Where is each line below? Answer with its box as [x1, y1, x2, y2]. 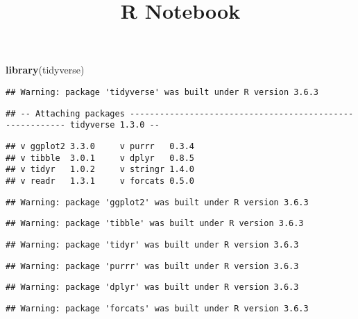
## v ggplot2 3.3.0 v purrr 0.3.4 [6, 141, 195, 151]
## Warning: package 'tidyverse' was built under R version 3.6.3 [6, 87, 319, 97]
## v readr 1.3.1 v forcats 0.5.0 [6, 175, 195, 186]
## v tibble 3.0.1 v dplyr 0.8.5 [6, 153, 195, 163]
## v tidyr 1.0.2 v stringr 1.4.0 [6, 164, 195, 175]
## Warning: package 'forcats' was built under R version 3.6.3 [6, 303, 309, 313]
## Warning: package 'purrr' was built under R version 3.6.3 [6, 261, 299, 271]
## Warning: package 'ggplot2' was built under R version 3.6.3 [6, 197, 309, 207]
